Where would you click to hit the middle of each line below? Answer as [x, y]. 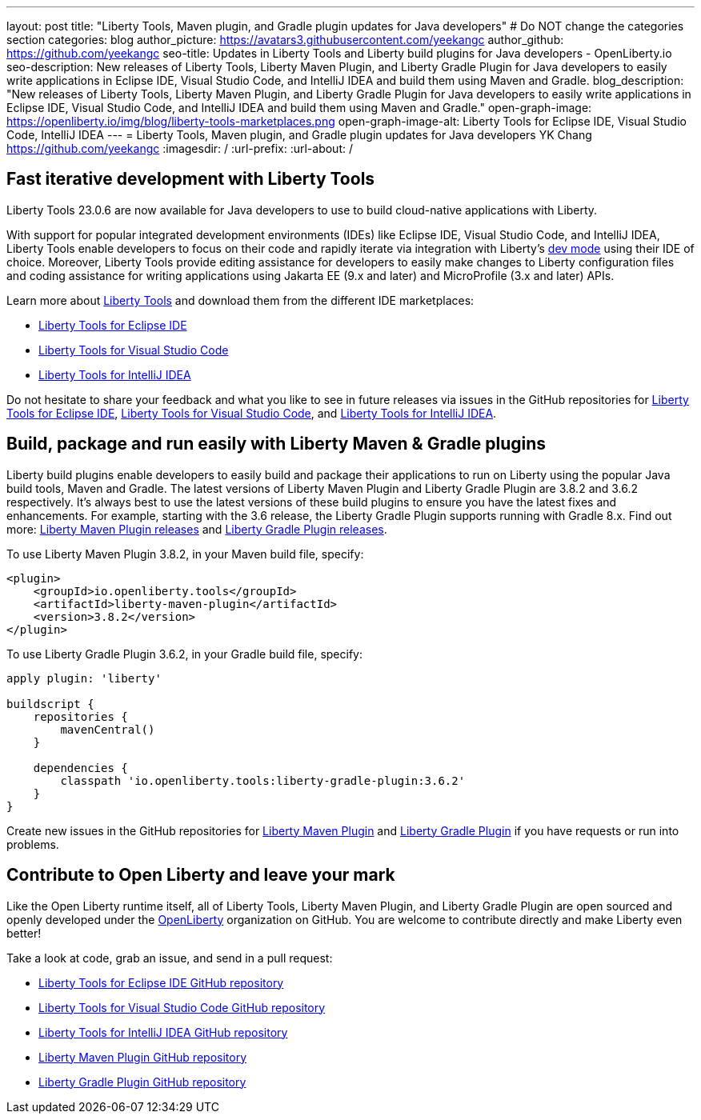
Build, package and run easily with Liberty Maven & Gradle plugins [276, 444]
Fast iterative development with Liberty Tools [191, 179]
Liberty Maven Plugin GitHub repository [143, 1057]
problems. [33, 844]
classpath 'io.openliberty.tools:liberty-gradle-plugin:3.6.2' [263, 780]
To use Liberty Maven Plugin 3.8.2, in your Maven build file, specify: [185, 554]
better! [24, 933]
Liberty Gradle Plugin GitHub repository [142, 1082]
